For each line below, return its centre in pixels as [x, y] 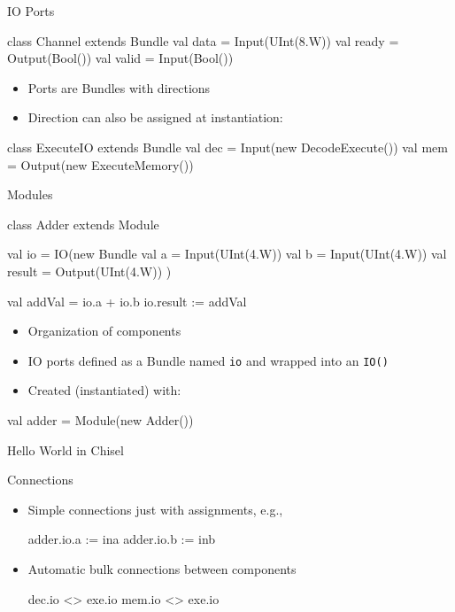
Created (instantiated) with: [104, 390]
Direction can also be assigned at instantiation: [155, 117]
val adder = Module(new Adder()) [100, 419]
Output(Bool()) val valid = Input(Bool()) [120, 58]
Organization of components [104, 331]
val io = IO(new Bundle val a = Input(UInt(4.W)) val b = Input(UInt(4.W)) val [227, 254]
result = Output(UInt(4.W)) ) [89, 271]
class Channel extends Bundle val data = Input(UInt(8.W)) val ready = [203, 40]
